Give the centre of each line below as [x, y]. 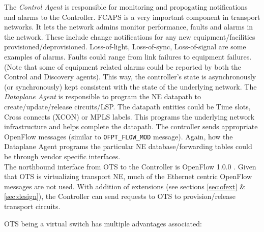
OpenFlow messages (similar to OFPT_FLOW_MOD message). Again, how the [119, 136]
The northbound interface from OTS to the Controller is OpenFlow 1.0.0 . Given [130, 166]
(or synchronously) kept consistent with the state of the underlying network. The [130, 86]
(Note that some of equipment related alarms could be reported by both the [123, 66]
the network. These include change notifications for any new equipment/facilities [130, 36]
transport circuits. [32, 206]
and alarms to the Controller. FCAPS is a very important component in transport [132, 17]
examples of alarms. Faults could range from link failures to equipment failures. [128, 56]
